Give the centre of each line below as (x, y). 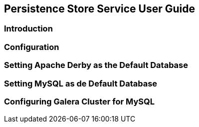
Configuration (32, 47)
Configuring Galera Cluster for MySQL (79, 101)
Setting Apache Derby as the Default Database (96, 65)
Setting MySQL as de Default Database (81, 83)
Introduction (28, 29)
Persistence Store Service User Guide (99, 9)
